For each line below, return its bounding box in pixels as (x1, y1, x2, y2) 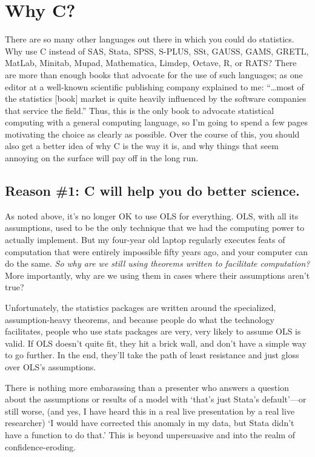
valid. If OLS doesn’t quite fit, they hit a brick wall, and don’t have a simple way (5, 336, 307, 349)
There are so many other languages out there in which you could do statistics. (5, 33, 294, 45)
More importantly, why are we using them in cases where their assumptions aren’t (5, 269, 310, 281)
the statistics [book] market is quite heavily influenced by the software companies (5, 92, 307, 105)
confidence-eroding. (5, 440, 76, 453)
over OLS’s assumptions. (5, 360, 96, 373)
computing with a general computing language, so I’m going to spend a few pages (5, 116, 308, 128)
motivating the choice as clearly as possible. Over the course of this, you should (5, 127, 300, 140)
